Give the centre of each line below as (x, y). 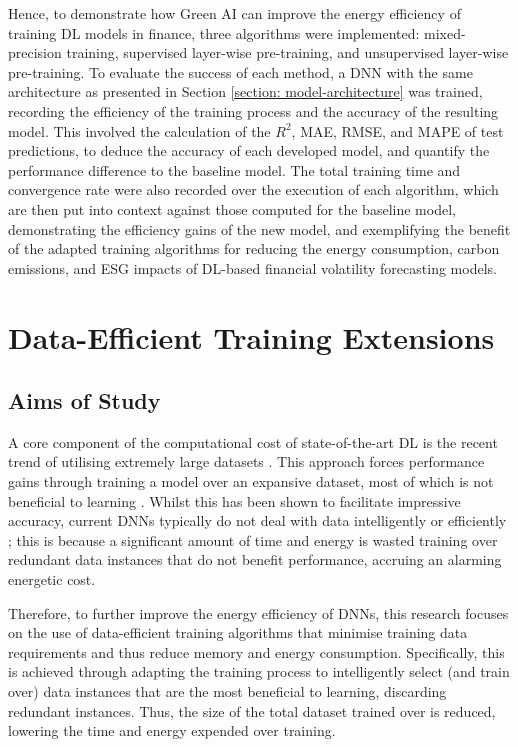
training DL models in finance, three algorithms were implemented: (214, 32)
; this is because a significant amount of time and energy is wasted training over (253, 539)
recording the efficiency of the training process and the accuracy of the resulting (253, 110)
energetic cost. (52, 579)
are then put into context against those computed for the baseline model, (232, 208)
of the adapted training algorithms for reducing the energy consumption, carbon (254, 248)
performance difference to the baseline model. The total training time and (234, 169)
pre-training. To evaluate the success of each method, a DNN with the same (240, 71)
